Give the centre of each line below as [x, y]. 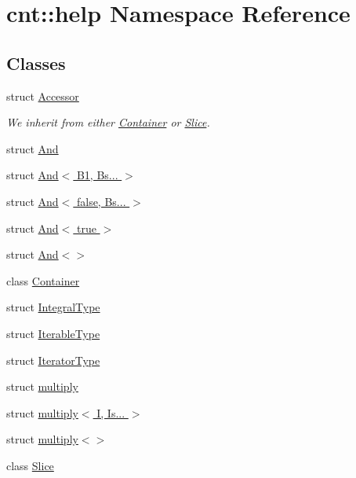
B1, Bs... [97, 175]
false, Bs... [101, 201]
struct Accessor [43, 96]
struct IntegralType [53, 307]
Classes [36, 63]
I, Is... [111, 412]
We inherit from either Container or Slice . [108, 122]
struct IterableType [53, 333]
